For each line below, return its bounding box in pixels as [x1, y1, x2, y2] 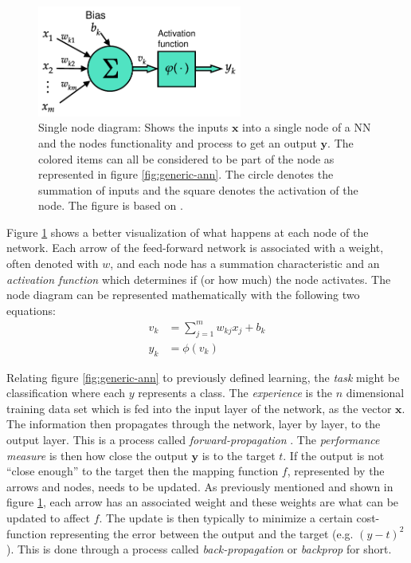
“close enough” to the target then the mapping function [6, 463, 279, 479]
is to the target [202, 447, 276, 463]
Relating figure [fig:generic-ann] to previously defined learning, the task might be [6, 368, 400, 385]
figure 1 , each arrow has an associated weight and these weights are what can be [6, 494, 399, 510]
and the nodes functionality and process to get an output [38, 134, 317, 151]
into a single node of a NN [242, 119, 371, 136]
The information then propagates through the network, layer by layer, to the [6, 415, 381, 432]
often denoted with [6, 255, 99, 272]
